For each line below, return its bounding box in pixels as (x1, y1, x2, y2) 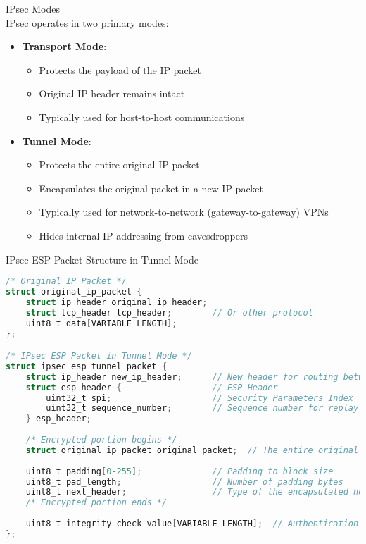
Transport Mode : (22, 39, 107, 54)
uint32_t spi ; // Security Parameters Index (46, 392, 353, 403)
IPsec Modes (6, 1, 60, 16)
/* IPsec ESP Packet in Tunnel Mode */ (6, 351, 192, 361)
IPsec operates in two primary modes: (6, 15, 169, 30)
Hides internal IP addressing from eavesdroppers (39, 228, 248, 242)
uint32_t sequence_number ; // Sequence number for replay (46, 403, 359, 414)
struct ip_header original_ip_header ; (25, 297, 208, 307)
